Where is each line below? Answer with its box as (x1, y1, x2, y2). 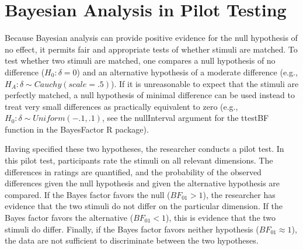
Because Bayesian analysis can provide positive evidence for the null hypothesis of (5, 32, 298, 44)
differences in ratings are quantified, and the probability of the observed (5, 165, 262, 178)
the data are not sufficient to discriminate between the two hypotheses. (5, 234, 259, 246)
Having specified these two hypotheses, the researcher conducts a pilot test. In (5, 143, 284, 155)
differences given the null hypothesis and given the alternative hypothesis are (5, 177, 280, 189)
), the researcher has (203, 188, 276, 200)
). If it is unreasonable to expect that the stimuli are (111, 77, 299, 89)
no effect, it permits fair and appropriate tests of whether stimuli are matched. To (5, 43, 298, 55)
